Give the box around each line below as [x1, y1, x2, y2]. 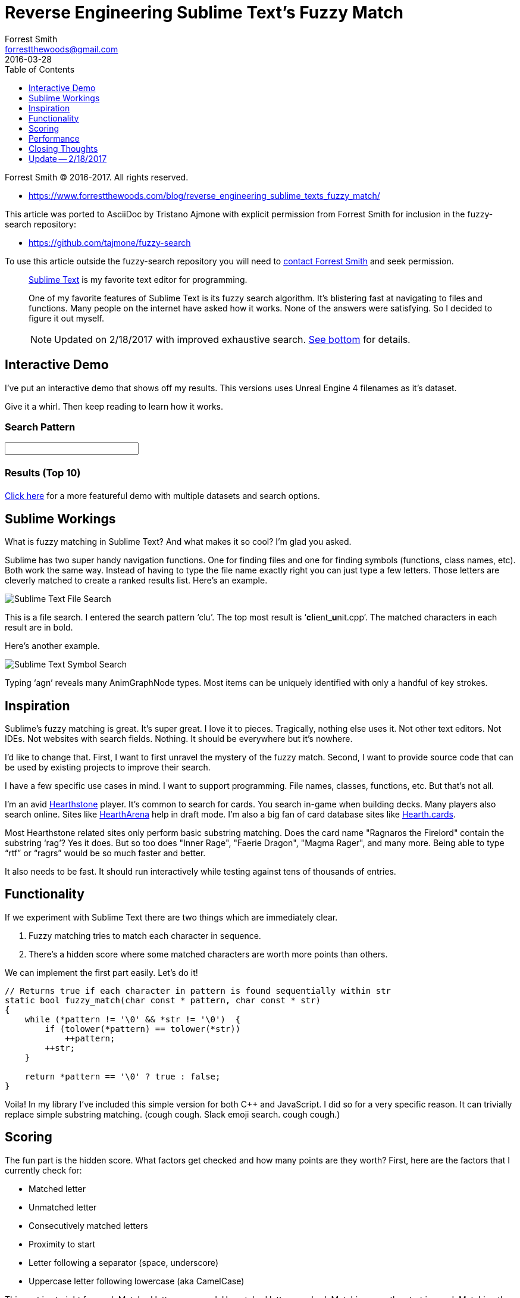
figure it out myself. [29, 313, 104, 323]
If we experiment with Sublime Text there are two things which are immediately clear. [5, 912, 338, 922]
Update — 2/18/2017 [29, 153, 107, 164]
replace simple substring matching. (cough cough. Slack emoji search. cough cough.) [5, 1109, 340, 1119]
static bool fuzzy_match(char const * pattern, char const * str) [5, 995, 321, 1005]
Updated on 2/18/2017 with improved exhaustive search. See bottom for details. [54, 333, 411, 345]
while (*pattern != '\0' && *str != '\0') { [24, 1014, 241, 1024]
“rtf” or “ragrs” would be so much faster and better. [5, 848, 206, 859]
